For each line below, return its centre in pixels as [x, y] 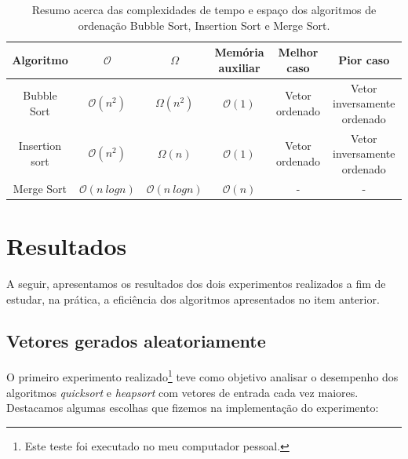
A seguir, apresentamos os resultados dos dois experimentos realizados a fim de [196, 283]
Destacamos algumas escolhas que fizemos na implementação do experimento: [193, 408]
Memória [239, 52]
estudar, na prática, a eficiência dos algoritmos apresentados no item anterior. [193, 299]
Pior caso [364, 59]
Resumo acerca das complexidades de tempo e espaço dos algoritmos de [204, 9]
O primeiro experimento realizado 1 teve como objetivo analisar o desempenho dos [202, 375]
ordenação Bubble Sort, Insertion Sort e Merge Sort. [204, 25]
